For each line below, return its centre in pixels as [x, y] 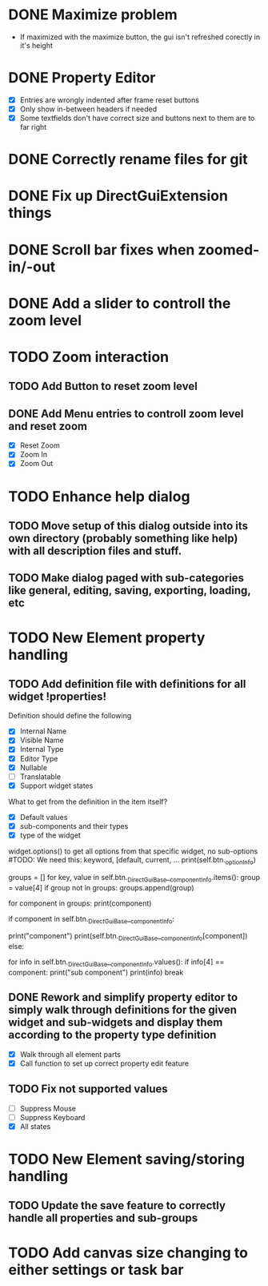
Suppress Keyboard [52, 1117]
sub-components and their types [74, 826]
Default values [44, 817]
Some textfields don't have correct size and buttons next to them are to [137, 118]
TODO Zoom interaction [89, 357]
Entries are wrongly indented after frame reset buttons [110, 100]
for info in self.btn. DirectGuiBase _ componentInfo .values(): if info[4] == [116, 962]
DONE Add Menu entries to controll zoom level [126, 414]
